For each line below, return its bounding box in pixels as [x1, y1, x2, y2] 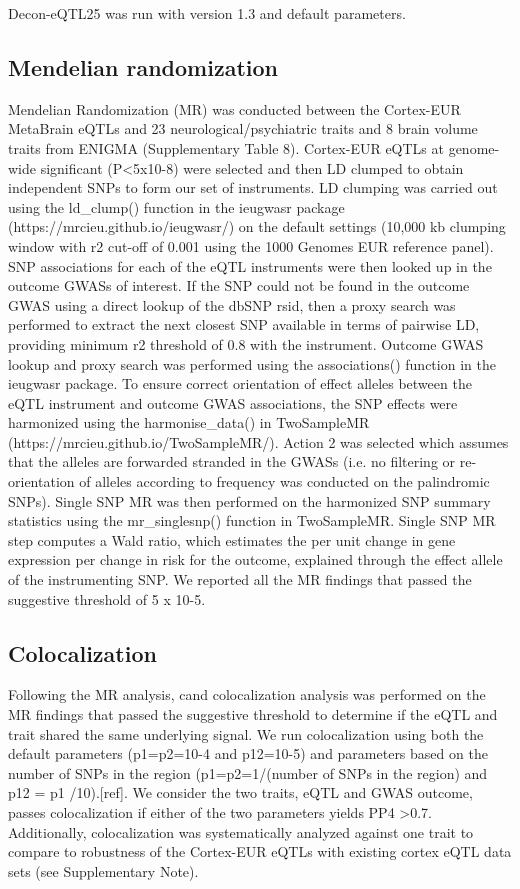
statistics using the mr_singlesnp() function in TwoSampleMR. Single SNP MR [8, 510, 496, 531]
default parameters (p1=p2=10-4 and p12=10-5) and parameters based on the [8, 743, 488, 764]
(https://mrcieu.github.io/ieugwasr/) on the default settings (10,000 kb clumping [8, 216, 506, 237]
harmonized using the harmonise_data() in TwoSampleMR [8, 412, 370, 433]
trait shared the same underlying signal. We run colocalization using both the [8, 723, 484, 744]
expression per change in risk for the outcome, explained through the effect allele [8, 549, 503, 570]
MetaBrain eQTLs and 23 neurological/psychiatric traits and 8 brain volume [8, 118, 478, 139]
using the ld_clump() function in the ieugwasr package [8, 196, 345, 217]
